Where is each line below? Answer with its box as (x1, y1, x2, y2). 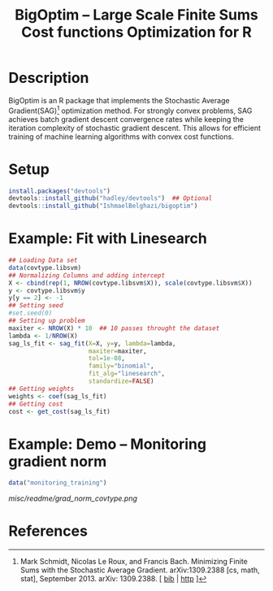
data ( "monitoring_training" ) (8, 479, 107, 487)
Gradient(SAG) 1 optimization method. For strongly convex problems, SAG (8, 104, 253, 115)
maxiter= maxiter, (88, 347, 148, 355)
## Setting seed (8, 302, 63, 310)
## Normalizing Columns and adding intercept (8, 271, 165, 280)
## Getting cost (8, 400, 63, 408)
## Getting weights (8, 385, 75, 393)
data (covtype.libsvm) (8, 263, 82, 272)
